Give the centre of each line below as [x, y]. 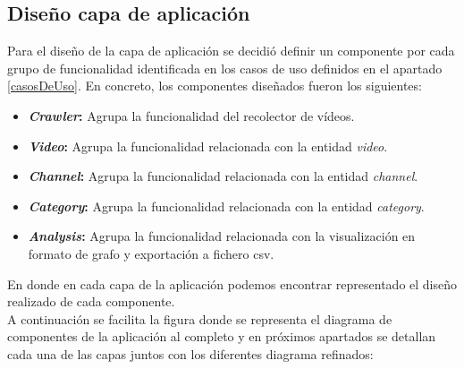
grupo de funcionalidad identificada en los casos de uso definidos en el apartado [225, 68]
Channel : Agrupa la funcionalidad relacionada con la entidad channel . [223, 176]
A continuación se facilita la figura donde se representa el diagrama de [200, 318]
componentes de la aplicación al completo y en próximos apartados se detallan [222, 336]
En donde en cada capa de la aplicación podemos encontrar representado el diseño [232, 283]
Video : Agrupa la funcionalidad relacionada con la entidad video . [208, 146]
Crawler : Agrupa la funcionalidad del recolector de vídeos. [191, 115]
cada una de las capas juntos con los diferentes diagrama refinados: [190, 353]
